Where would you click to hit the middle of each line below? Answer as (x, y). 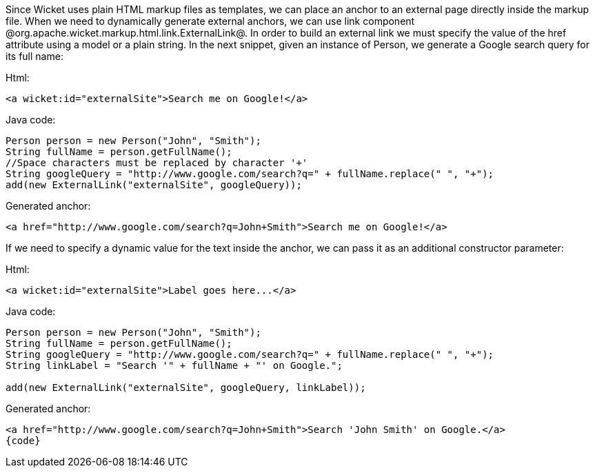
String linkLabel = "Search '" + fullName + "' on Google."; (174, 365)
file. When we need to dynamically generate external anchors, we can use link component (210, 21)
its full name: (34, 56)
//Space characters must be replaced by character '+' (157, 163)
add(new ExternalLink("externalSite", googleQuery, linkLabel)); (186, 388)
